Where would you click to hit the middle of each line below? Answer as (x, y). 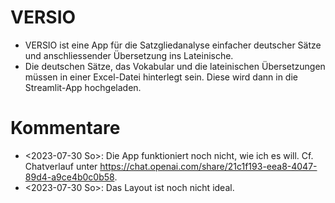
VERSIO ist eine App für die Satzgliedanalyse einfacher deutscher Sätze (173, 45)
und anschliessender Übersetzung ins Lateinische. (129, 55)
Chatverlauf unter (61, 166)
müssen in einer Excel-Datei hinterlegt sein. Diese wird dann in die (161, 77)
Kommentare (65, 128)
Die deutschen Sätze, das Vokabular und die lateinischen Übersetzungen (175, 66)
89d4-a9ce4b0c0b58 (69, 177)
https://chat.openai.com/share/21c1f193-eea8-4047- (208, 166)
